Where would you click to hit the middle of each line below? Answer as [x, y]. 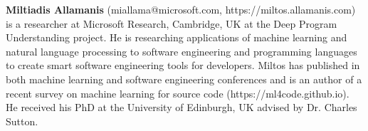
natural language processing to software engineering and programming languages [182, 51]
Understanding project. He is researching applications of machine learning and [177, 37]
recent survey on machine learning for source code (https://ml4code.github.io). [178, 93]
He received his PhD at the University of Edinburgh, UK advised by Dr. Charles [182, 107]
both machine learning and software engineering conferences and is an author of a [184, 79]
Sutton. [22, 121]
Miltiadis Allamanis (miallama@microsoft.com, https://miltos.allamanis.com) [181, 9]
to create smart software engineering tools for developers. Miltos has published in [183, 65]
